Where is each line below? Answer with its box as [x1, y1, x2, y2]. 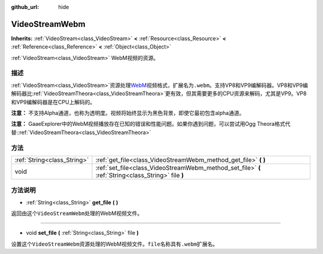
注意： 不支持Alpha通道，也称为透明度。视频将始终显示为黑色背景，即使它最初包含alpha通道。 [11, 110, 245, 116]
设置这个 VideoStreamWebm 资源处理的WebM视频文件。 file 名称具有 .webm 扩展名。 [11, 240, 218, 247]
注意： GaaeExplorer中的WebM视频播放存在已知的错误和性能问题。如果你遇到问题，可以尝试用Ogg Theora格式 [11, 120, 285, 128]
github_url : [11, 4, 39, 10]
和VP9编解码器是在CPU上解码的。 [11, 98, 96, 105]
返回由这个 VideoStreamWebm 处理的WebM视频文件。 [11, 210, 143, 217]
